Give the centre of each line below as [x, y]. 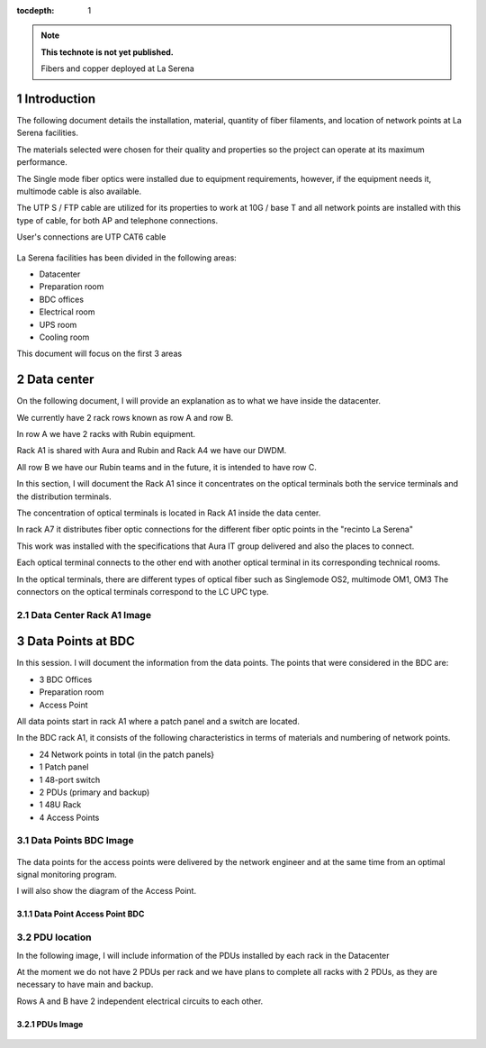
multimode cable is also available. [79, 191]
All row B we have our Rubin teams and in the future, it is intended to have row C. [166, 467]
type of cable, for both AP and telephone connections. [117, 220]
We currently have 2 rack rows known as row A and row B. [125, 417]
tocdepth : [36, 10]
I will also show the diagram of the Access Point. [107, 891]
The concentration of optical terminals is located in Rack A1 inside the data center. [169, 513]
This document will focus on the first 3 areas [99, 354]
